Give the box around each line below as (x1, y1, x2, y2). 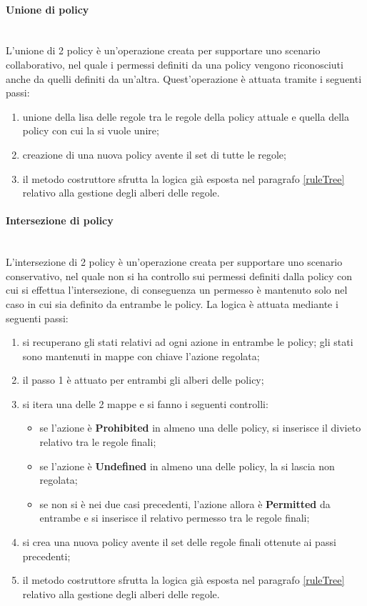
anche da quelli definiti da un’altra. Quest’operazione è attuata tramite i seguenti (6, 71, 362, 86)
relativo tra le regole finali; (39, 434, 156, 449)
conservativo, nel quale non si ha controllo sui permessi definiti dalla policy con (6, 268, 353, 283)
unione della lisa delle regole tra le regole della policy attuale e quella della (22, 109, 349, 124)
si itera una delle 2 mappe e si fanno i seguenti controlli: (22, 396, 268, 411)
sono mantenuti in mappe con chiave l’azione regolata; (22, 348, 260, 363)
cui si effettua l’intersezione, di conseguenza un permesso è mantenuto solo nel (6, 282, 348, 297)
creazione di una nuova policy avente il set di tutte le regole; (22, 146, 286, 162)
